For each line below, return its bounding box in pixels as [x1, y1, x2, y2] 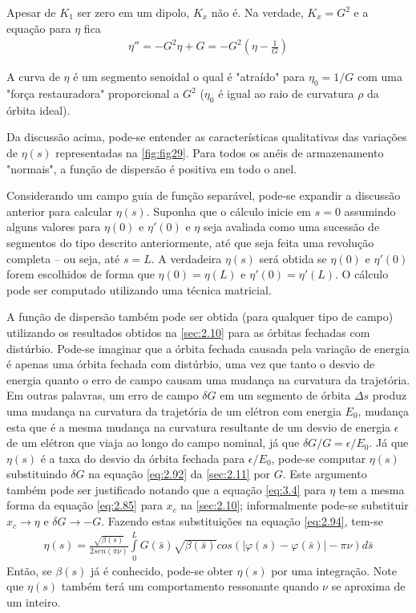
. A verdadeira [151, 250, 222, 266]
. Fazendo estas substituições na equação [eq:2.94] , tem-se [101, 513, 383, 530]
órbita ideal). [6, 101, 71, 118]
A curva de [6, 68, 60, 85]
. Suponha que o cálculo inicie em [146, 202, 312, 219]
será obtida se [259, 250, 327, 266]
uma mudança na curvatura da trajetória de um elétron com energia [6, 402, 341, 419]
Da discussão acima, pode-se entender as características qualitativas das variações [6, 128, 407, 145]
